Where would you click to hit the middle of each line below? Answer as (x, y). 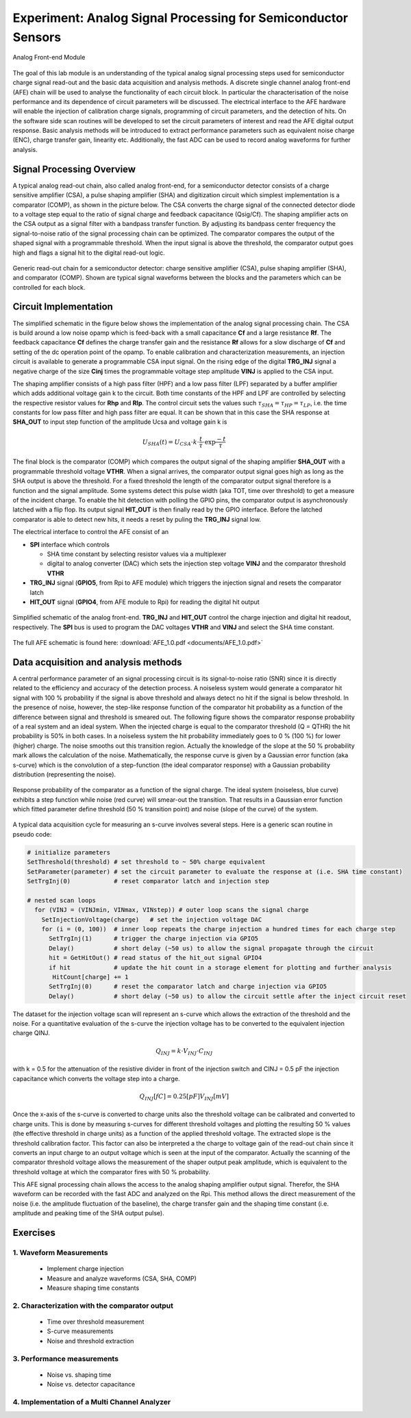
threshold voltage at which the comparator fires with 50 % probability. (111, 1172)
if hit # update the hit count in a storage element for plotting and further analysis (220, 967)
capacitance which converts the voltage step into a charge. (97, 1078)
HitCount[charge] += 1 (90, 977)
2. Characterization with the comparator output (93, 1306)
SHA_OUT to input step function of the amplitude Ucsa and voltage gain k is (120, 422)
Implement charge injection (86, 1269)
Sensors (37, 37)
